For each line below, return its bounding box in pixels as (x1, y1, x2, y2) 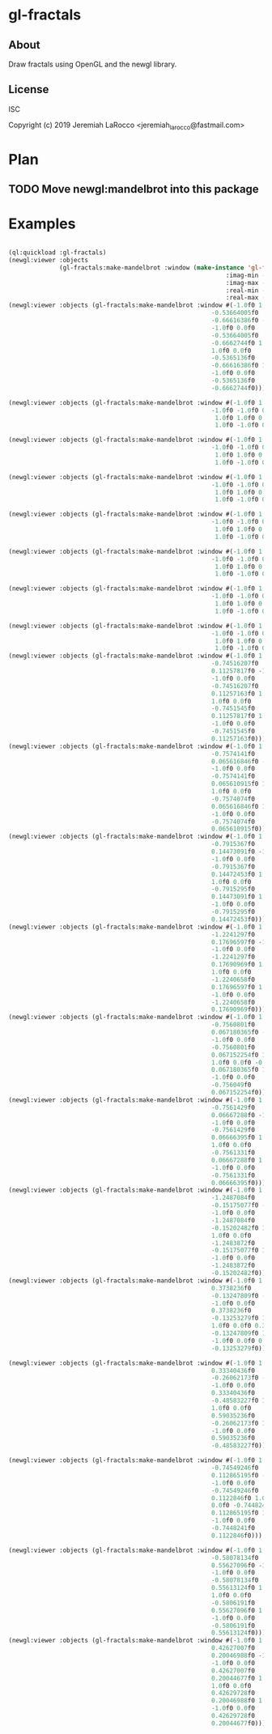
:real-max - (225, 294, 266, 302)
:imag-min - (225, 271, 266, 279)
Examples (8, 215, 76, 233)
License (8, 83, 49, 96)
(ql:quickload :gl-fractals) (8, 249, 107, 257)
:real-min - (225, 286, 266, 295)
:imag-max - (225, 278, 266, 287)
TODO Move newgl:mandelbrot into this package (8, 182, 259, 196)
